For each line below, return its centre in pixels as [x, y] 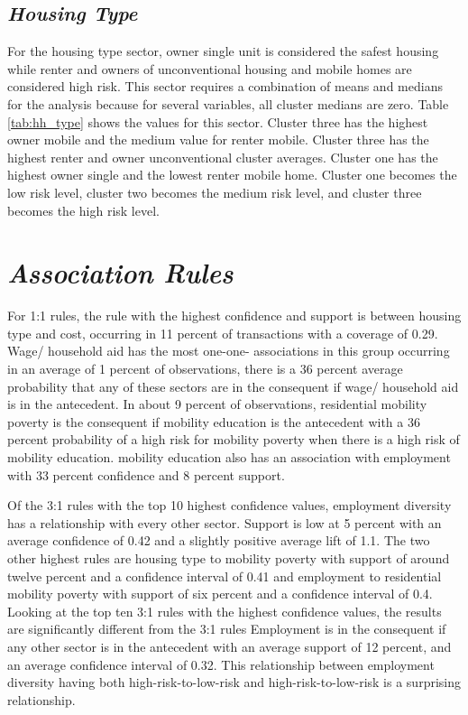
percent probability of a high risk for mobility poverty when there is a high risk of [234, 439]
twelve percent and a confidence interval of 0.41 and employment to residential [225, 576]
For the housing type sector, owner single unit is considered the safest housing [223, 51]
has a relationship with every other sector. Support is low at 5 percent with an [225, 522]
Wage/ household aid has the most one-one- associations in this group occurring [229, 351]
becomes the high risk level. [83, 210]
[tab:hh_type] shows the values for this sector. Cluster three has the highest [218, 121]
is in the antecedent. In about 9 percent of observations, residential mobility [217, 404]
